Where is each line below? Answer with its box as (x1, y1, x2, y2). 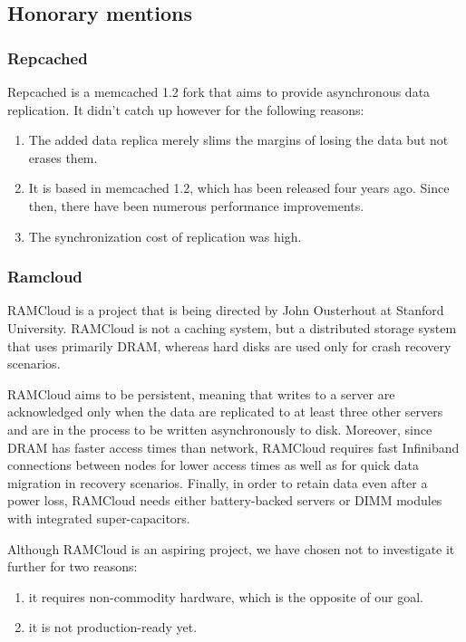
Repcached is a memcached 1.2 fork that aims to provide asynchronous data (7, 82, 431, 101)
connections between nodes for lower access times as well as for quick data (7, 455, 420, 474)
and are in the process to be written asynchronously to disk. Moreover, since (7, 419, 432, 438)
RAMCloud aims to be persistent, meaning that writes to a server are (7, 384, 395, 403)
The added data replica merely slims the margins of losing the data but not (28, 130, 449, 149)
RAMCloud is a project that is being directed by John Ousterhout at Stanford (7, 301, 444, 320)
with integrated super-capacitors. (7, 508, 190, 527)
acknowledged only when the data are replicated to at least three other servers (7, 402, 443, 421)
